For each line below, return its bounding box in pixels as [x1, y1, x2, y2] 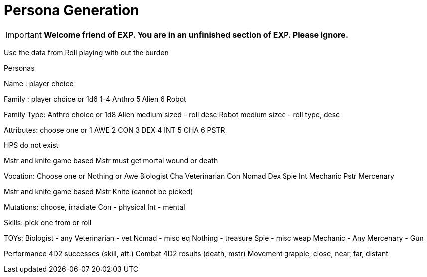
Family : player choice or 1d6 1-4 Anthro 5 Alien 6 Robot [4, 94, 186, 103]
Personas [4, 63, 35, 72]
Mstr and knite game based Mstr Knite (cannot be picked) [4, 187, 193, 196]
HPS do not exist [4, 140, 59, 149]
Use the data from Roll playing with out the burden [4, 48, 169, 57]
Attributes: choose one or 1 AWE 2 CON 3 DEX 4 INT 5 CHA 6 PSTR [4, 125, 225, 134]
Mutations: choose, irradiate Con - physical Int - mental [4, 202, 185, 211]
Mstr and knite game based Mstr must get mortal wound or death [4, 156, 218, 165]
